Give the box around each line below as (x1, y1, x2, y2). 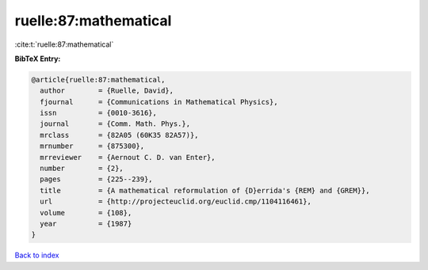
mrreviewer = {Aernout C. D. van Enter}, (40, 153, 216, 162)
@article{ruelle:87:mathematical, (31, 75, 166, 84)
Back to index (14, 250, 59, 260)
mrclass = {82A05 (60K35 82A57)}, (40, 131, 199, 139)
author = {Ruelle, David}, (40, 86, 174, 95)
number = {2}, (40, 164, 124, 173)
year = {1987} (40, 219, 132, 228)
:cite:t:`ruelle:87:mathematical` (14, 40, 114, 49)
